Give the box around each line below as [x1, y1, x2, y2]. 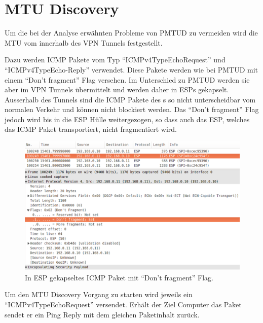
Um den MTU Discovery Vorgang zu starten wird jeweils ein [5, 289, 193, 300]
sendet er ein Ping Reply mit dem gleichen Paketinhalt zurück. [5, 309, 200, 319]
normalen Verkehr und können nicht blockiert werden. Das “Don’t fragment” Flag [5, 104, 259, 115]
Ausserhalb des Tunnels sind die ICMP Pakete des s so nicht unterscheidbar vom [5, 94, 256, 104]
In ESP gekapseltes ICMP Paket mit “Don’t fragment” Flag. [25, 272, 213, 282]
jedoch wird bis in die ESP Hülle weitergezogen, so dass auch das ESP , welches [5, 114, 250, 124]
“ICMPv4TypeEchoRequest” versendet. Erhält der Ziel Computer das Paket [5, 299, 242, 310]
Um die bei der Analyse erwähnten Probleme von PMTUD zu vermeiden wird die [5, 27, 258, 38]
